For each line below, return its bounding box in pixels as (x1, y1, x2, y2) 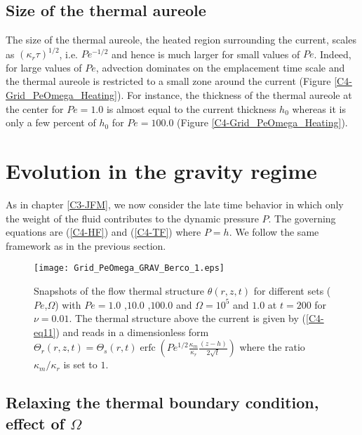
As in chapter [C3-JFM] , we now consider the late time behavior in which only (6, 196, 344, 211)
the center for (6, 101, 64, 116)
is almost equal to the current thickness (106, 101, 276, 116)
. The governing (268, 210, 336, 225)
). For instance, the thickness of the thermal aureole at (117, 88, 352, 102)
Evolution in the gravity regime (6, 156, 317, 185)
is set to (63, 357, 98, 372)
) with (55, 297, 81, 312)
